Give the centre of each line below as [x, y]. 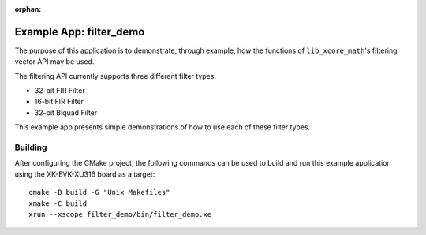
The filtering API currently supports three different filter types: [116, 76]
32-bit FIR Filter [60, 91]
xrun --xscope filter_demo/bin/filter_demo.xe [120, 214]
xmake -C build [58, 203]
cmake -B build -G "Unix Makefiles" [99, 192]
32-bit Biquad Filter [66, 112]
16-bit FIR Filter [59, 102]
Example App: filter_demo [80, 32]
